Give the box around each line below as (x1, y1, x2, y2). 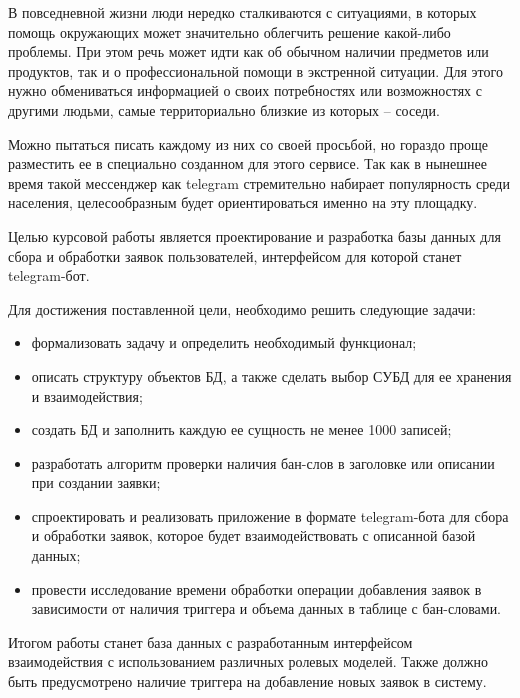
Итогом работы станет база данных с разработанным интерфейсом (8, 631, 413, 652)
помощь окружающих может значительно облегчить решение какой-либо (8, 21, 451, 42)
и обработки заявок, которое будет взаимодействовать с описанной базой (31, 525, 476, 546)
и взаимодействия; (31, 385, 143, 406)
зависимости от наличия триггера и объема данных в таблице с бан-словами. (31, 598, 502, 619)
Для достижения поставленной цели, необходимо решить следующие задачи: (8, 298, 476, 319)
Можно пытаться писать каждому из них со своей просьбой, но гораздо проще (8, 133, 489, 154)
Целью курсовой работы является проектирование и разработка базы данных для (8, 225, 501, 246)
